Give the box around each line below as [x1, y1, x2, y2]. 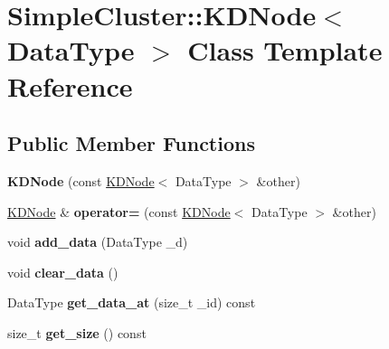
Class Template [187, 32, 383, 69]
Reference [7, 67, 133, 104]
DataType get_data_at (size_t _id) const [7, 293, 256, 312]
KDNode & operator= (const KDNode [7, 202, 231, 221]
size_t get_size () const [7, 323, 147, 342]
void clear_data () [7, 262, 119, 281]
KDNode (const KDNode [7, 171, 155, 190]
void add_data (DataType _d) [7, 232, 188, 251]
